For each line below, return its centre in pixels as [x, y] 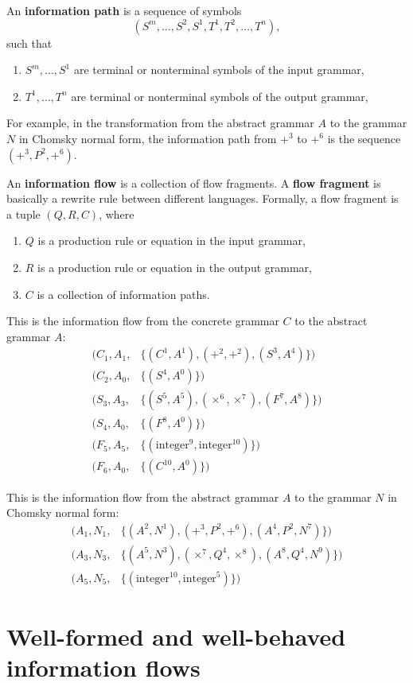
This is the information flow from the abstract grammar [143, 497]
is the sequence [364, 138]
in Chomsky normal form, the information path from [148, 138]
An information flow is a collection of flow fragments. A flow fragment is [194, 182]
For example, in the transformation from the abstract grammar [160, 123]
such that [29, 43]
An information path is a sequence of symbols [124, 10]
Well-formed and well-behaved [176, 636]
